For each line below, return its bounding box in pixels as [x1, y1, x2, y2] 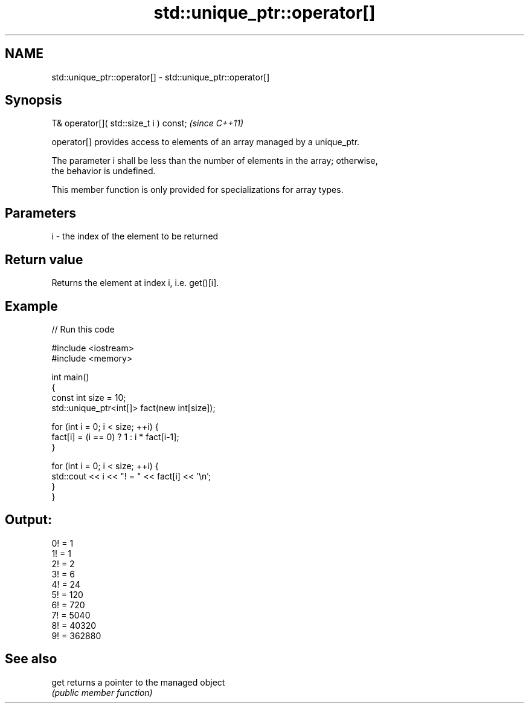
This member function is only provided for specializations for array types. [51, 184, 344, 195]
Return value [5, 252, 83, 267]
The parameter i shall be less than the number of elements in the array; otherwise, [51, 155, 378, 166]
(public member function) [51, 687, 153, 698]
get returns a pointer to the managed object [51, 677, 225, 687]
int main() [51, 371, 89, 382]
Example [5, 298, 58, 314]
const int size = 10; [51, 392, 126, 403]
